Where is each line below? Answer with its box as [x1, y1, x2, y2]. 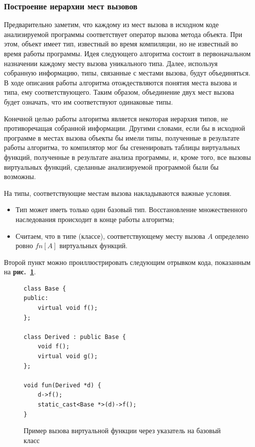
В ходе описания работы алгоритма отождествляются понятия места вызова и [4, 77, 237, 87]
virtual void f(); [37, 304, 98, 312]
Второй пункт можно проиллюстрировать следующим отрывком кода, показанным [4, 257, 251, 267]
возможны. [4, 171, 36, 182]
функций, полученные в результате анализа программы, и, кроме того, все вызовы [4, 151, 251, 162]
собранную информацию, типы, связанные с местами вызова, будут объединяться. [4, 68, 251, 78]
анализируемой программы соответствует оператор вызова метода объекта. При [4, 29, 243, 39]
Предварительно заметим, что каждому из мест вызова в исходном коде [4, 19, 219, 30]
